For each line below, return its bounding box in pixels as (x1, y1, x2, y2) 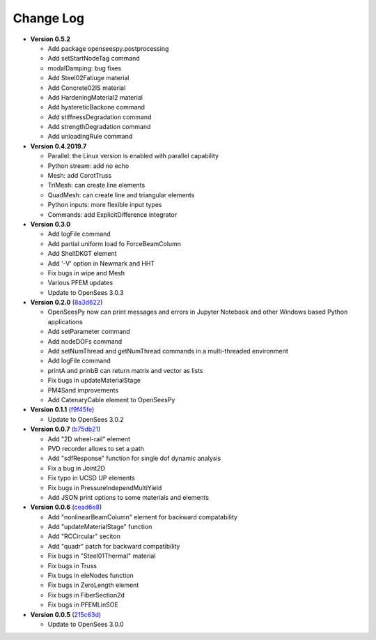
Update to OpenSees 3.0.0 (47, 620, 125, 628)
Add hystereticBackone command (47, 103, 146, 112)
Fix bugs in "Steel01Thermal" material (47, 551, 156, 561)
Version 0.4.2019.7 (30, 142, 87, 150)
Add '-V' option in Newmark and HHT (47, 259, 155, 268)
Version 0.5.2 (30, 35, 71, 43)
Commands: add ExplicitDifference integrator (47, 210, 178, 219)
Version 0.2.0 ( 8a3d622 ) (30, 298, 103, 307)
